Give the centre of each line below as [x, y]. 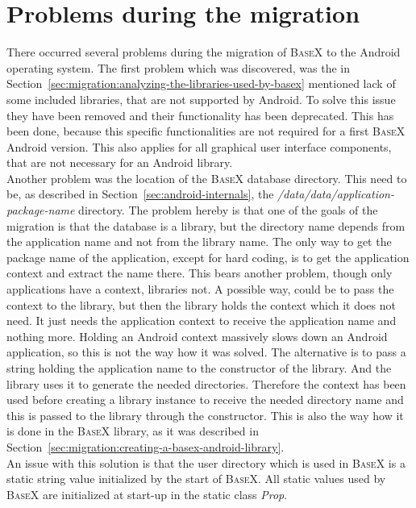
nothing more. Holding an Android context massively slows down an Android [197, 336]
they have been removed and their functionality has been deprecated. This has [200, 115]
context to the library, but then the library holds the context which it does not [201, 304]
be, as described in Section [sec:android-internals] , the [140, 194]
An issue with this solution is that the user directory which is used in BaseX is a [206, 462]
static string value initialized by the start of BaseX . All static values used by [196, 479]
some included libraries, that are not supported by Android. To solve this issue [201, 99]
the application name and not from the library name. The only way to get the [199, 242]
